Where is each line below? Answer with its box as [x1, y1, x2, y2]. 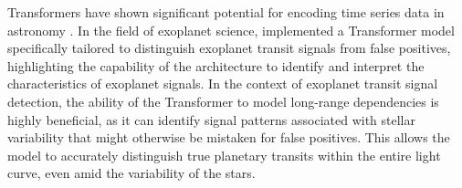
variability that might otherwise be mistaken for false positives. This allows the [7, 128, 450, 147]
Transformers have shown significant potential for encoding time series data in [7, 3, 445, 21]
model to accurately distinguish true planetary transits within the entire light [7, 145, 441, 164]
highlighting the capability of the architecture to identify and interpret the [7, 56, 425, 75]
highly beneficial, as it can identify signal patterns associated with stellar [7, 110, 416, 129]
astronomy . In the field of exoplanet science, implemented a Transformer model [7, 20, 455, 39]
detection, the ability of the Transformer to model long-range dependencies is [7, 91, 439, 110]
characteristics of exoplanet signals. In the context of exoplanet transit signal [7, 74, 438, 93]
